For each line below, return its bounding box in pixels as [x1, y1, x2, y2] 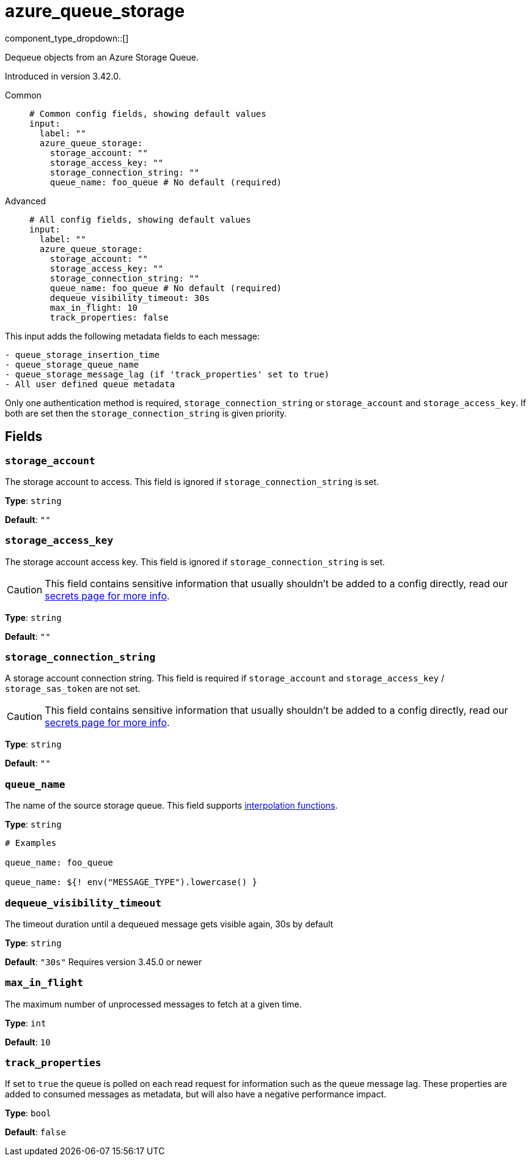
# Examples [5, 838, 57, 848]
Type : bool [5, 1108, 51, 1119]
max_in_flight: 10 [49, 302, 138, 313]
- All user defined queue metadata [5, 379, 175, 389]
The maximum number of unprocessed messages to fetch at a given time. [5, 998, 302, 1009]
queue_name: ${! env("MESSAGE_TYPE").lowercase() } [5, 877, 258, 888]
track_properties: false [49, 312, 169, 322]
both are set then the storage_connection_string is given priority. [5, 407, 287, 418]
